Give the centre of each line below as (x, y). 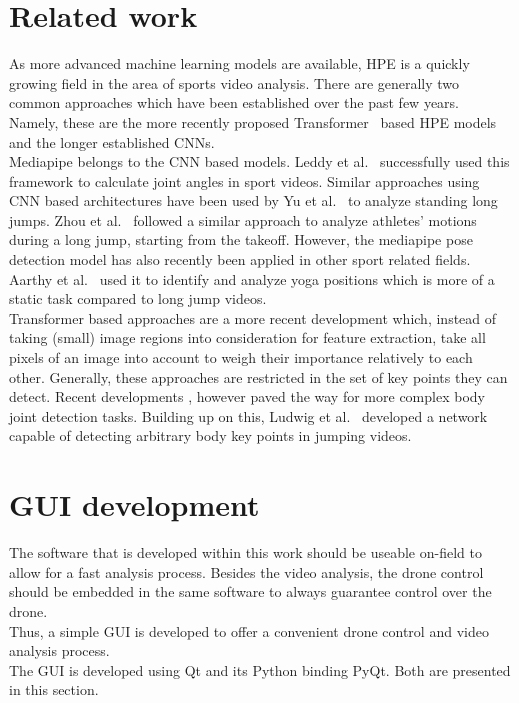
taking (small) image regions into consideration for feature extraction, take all (247, 337)
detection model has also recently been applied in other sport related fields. (240, 259)
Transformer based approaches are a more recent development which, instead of (253, 317)
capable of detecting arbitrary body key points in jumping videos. (210, 435)
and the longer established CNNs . (112, 141)
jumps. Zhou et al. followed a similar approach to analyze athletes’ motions (243, 219)
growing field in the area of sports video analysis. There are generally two (234, 82)
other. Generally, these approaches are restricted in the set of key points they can (258, 376)
